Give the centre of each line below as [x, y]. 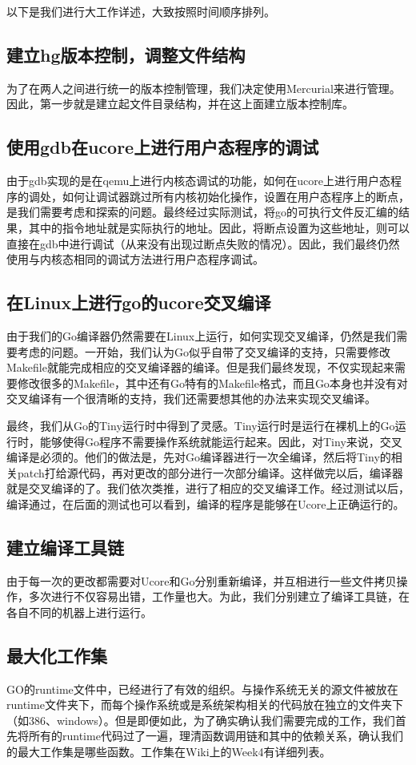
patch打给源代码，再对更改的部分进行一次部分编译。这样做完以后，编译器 [210, 472]
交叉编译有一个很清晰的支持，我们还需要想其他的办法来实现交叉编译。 [191, 399]
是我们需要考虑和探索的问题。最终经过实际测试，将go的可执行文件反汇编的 [202, 212]
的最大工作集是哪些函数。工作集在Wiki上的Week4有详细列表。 [169, 752]
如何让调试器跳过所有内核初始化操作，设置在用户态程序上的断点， [236, 196]
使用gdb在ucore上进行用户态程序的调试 [163, 147]
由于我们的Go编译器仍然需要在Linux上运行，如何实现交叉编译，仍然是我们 [202, 335]
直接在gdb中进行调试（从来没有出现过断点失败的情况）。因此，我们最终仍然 [203, 243]
